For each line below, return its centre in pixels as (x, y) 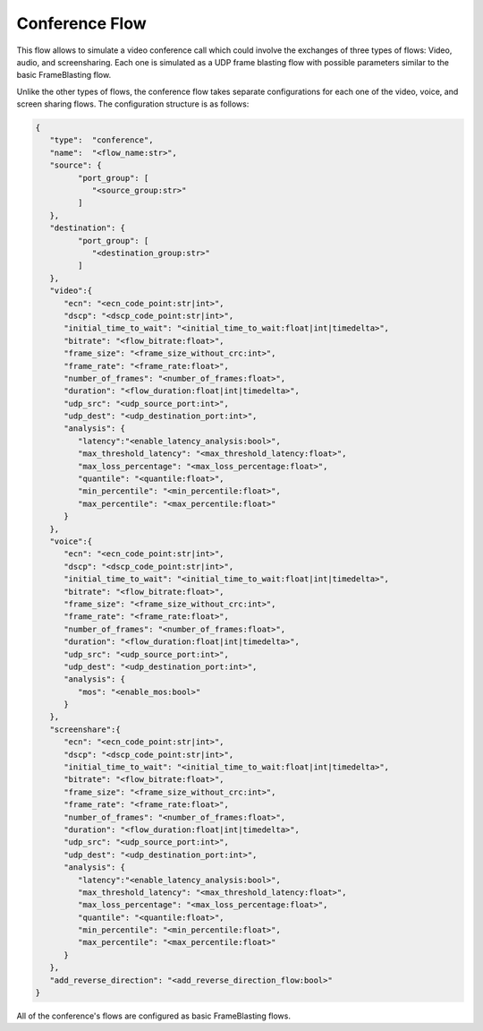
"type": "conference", (102, 140)
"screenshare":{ (85, 729)
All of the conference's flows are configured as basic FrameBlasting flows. (153, 1016)
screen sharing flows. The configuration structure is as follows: (133, 104)
